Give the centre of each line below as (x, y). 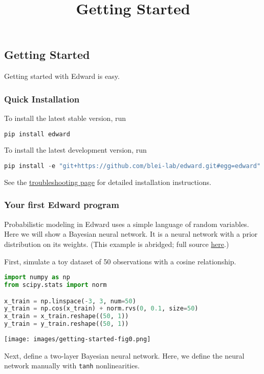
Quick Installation (42, 99)
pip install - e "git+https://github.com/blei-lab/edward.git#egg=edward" (133, 166)
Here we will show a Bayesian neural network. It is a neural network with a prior (131, 234)
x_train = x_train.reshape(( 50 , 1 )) (67, 316)
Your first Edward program (62, 205)
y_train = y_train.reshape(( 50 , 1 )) (67, 324)
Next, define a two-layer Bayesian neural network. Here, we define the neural (124, 355)
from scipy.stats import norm (56, 285)
